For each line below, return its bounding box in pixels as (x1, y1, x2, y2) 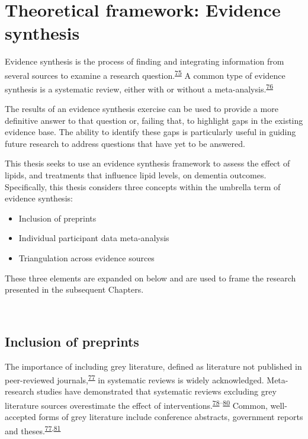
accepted (5, 411, 36, 423)
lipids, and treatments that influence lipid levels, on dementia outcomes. (5, 168, 267, 181)
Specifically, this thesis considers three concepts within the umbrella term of (5, 180, 281, 193)
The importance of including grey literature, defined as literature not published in (5, 360, 302, 372)
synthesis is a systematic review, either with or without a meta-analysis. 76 (5, 81, 273, 95)
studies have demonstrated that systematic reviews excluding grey (37, 385, 277, 398)
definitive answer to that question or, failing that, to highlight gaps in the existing (5, 114, 303, 126)
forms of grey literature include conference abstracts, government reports (38, 411, 303, 423)
